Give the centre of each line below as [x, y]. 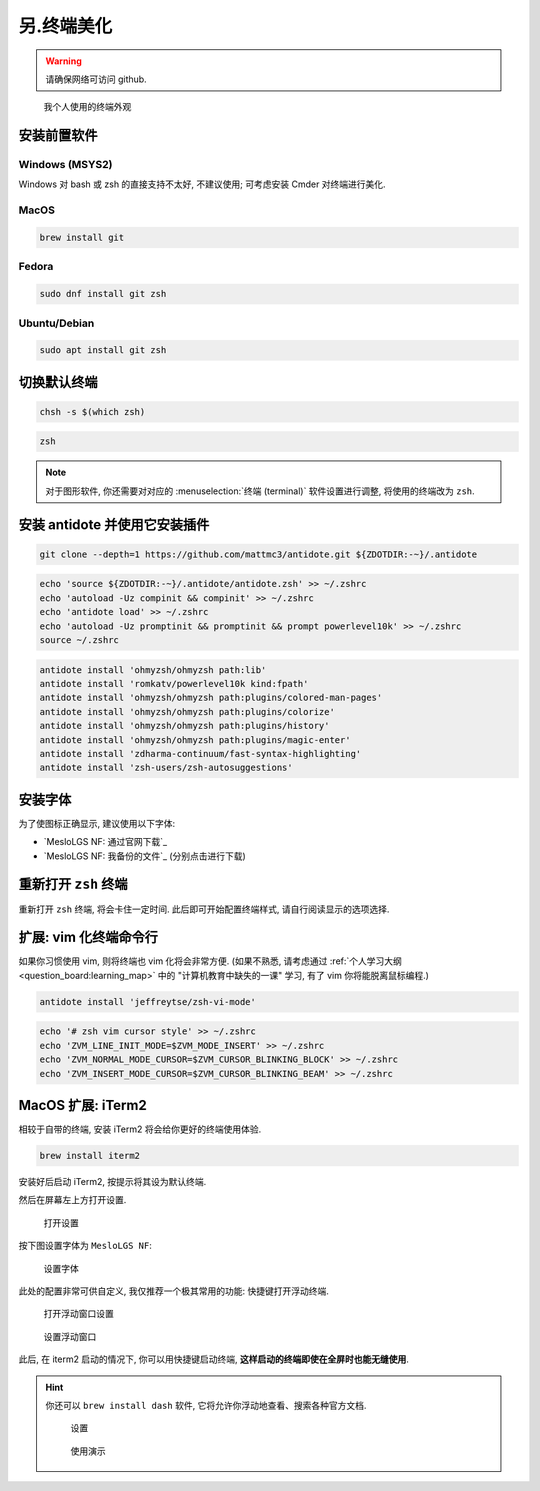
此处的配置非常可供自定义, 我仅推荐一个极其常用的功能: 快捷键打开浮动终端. [173, 1291]
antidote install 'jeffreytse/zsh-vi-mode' [148, 1001]
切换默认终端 [58, 381]
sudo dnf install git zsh [103, 294]
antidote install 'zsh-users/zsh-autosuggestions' [166, 768]
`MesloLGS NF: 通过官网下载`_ [105, 842]
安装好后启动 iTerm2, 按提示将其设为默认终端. [112, 1181]
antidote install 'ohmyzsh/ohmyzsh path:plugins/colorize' [187, 711]
